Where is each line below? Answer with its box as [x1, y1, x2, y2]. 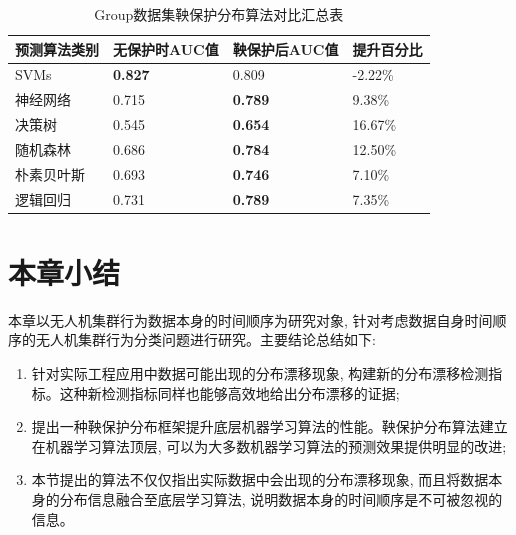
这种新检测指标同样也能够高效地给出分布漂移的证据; [59, 382, 400, 403]
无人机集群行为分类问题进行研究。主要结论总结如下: [35, 329, 376, 350]
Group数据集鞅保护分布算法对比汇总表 [94, 4, 344, 24]
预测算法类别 [15, 38, 99, 59]
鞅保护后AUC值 [232, 38, 339, 59]
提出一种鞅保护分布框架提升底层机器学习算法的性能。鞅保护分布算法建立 [31, 416, 508, 437]
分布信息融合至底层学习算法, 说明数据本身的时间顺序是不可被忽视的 [59, 489, 503, 510]
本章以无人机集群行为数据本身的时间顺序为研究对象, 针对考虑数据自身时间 [8, 309, 493, 330]
